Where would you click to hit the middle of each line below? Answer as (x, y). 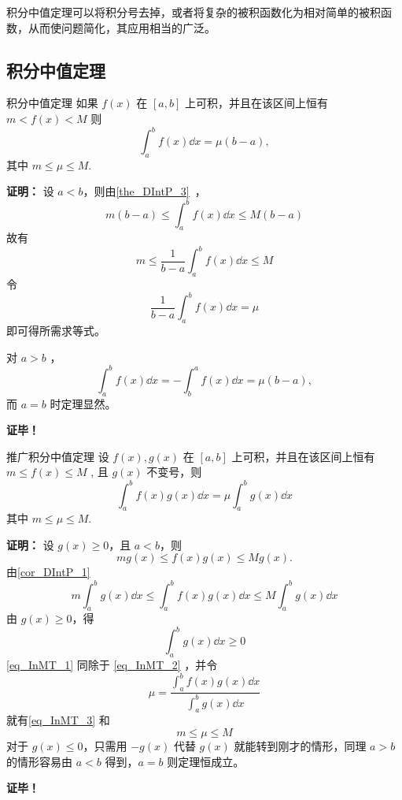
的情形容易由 (39, 761)
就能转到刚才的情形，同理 (300, 745)
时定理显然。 (83, 403)
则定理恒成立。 (206, 761)
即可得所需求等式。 (56, 331)
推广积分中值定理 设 (58, 456)
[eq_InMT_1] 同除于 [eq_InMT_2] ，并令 (112, 665)
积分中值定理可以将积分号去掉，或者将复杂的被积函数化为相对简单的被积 (194, 12)
